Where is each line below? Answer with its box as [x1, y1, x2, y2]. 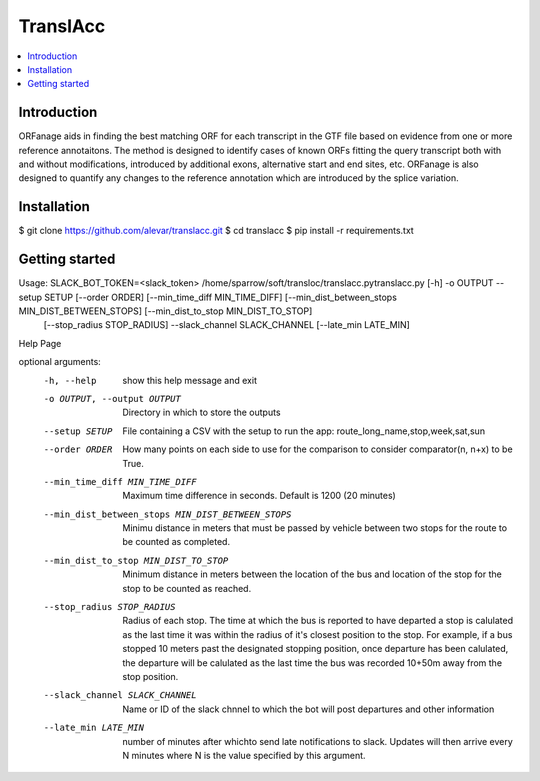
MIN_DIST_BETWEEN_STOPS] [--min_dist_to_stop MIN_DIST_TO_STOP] [18, 305, 313, 317]
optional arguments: [18, 356, 102, 368]
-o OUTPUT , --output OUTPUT [43, 393, 182, 404]
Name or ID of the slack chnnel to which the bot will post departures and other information [122, 703, 495, 715]
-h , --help [43, 375, 97, 386]
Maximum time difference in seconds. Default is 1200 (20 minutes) [122, 490, 397, 502]
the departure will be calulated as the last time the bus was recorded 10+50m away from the [122, 656, 503, 669]
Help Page [18, 337, 62, 349]
